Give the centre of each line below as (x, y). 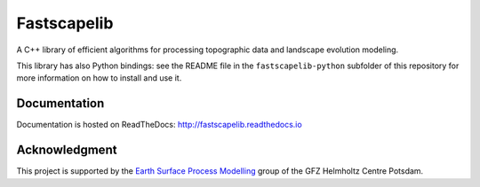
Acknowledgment (67, 150)
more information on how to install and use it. (99, 78)
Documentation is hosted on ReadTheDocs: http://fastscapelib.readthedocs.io (159, 125)
